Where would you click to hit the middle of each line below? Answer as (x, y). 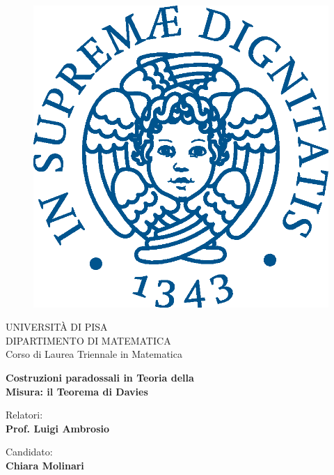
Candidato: (29, 452)
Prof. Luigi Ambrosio (58, 428)
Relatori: (24, 415)
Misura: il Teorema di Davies (77, 391)
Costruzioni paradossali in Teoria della (100, 377)
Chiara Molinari (45, 465)
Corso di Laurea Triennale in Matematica (94, 354)
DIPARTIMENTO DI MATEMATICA (88, 340)
